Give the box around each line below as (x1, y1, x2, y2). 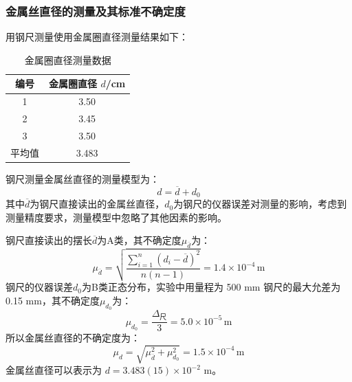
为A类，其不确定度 (97, 233, 181, 247)
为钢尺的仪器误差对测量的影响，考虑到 (173, 196, 347, 211)
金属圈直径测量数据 (24, 52, 111, 67)
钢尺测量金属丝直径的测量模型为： (5, 171, 159, 186)
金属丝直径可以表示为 (5, 363, 102, 377)
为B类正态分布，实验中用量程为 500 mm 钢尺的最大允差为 (81, 280, 341, 294)
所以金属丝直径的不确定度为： (5, 330, 140, 345)
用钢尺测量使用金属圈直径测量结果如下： (5, 30, 188, 44)
